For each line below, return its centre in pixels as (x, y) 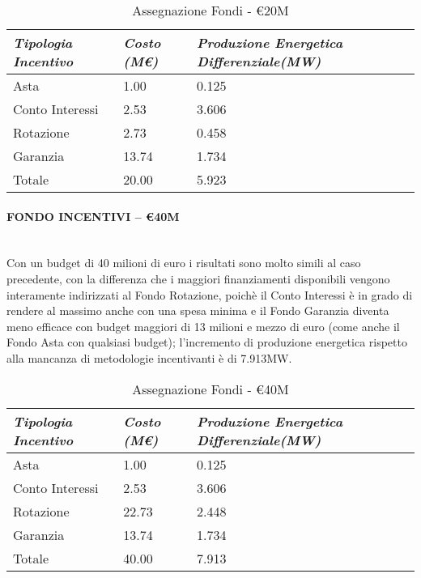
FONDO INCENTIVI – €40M (93, 216)
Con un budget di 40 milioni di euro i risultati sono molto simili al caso (184, 263)
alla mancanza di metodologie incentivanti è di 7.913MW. (149, 357)
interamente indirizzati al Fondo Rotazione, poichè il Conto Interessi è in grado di (210, 294)
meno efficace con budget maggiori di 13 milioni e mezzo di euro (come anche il (203, 326)
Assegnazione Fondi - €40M (210, 389)
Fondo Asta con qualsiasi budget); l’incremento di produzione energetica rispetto (207, 342)
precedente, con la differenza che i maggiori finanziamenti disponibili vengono (198, 278)
